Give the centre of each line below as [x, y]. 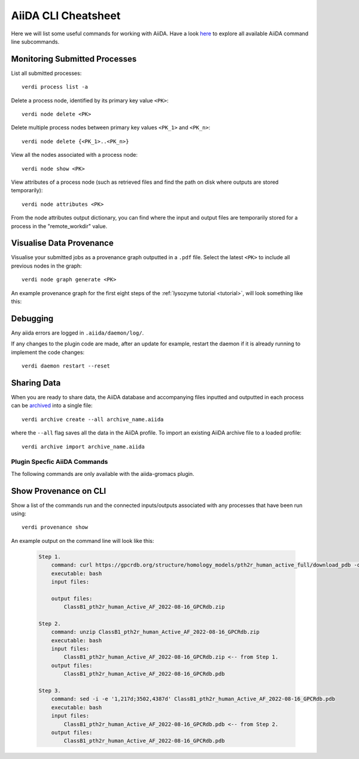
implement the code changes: [48, 352]
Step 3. [50, 690]
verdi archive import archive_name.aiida [83, 447]
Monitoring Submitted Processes [74, 59]
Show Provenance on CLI [59, 491]
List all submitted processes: [46, 73]
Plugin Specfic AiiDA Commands [60, 462]
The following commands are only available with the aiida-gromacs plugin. [103, 473]
